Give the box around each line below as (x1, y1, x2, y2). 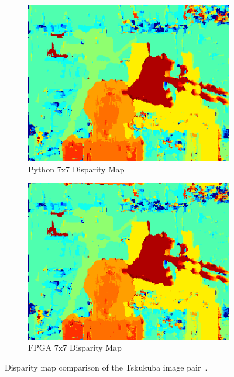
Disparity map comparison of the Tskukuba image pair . (5, 361, 208, 373)
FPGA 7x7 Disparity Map (28, 341, 122, 354)
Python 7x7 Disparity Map (28, 162, 125, 175)
